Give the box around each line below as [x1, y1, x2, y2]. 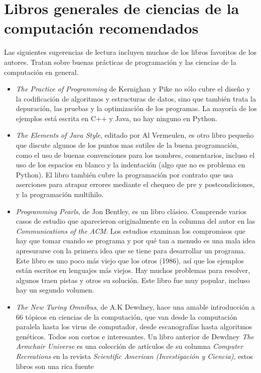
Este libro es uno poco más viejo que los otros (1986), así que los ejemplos [16, 255, 244, 265]
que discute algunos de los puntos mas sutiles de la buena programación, [16, 140, 239, 150]
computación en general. [4, 66, 79, 77]
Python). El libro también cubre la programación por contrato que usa [16, 169, 233, 179]
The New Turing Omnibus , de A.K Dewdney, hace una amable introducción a [16, 301, 255, 312]
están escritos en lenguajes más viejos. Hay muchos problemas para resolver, [16, 265, 250, 275]
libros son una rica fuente [16, 360, 94, 371]
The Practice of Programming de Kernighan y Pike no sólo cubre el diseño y [16, 83, 250, 94]
